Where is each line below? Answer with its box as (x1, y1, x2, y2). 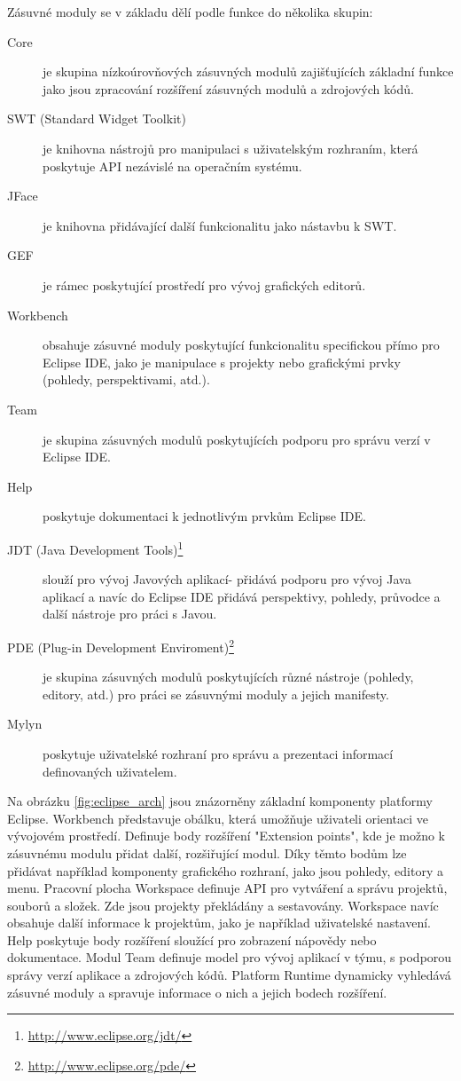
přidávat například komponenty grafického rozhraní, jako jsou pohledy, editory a (7, 861, 443, 880)
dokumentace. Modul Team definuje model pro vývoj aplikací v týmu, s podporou (7, 948, 452, 967)
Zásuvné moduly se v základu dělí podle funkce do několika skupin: (7, 3, 373, 20)
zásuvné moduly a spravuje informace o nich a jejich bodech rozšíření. (7, 982, 387, 1001)
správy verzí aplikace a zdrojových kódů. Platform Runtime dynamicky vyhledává (7, 966, 451, 984)
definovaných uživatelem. (43, 761, 177, 780)
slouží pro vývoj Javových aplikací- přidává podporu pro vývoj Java (43, 570, 411, 588)
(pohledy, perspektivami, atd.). (43, 370, 210, 389)
